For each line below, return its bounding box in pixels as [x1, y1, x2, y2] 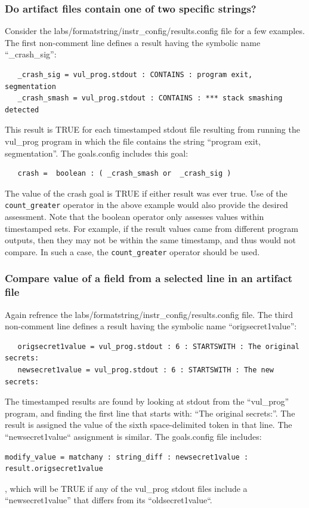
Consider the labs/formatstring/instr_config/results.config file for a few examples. [5, 25, 305, 37]
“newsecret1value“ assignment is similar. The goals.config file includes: [5, 430, 262, 442]
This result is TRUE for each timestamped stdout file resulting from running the [5, 123, 300, 136]
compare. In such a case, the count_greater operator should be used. [5, 245, 260, 258]
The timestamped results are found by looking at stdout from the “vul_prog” [5, 395, 289, 408]
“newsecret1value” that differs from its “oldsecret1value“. [5, 494, 212, 506]
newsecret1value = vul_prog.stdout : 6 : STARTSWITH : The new [17, 365, 274, 374]
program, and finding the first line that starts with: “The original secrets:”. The [5, 406, 295, 419]
